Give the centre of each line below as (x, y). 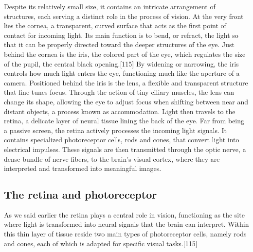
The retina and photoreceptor (81, 194)
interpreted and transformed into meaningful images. (83, 168)
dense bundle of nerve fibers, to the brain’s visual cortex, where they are (112, 159)
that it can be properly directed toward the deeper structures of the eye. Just (119, 44)
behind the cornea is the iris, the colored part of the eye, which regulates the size (125, 54)
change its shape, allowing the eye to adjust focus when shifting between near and (126, 101)
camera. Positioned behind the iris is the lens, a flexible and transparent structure (126, 82)
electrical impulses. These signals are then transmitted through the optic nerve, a (125, 149)
